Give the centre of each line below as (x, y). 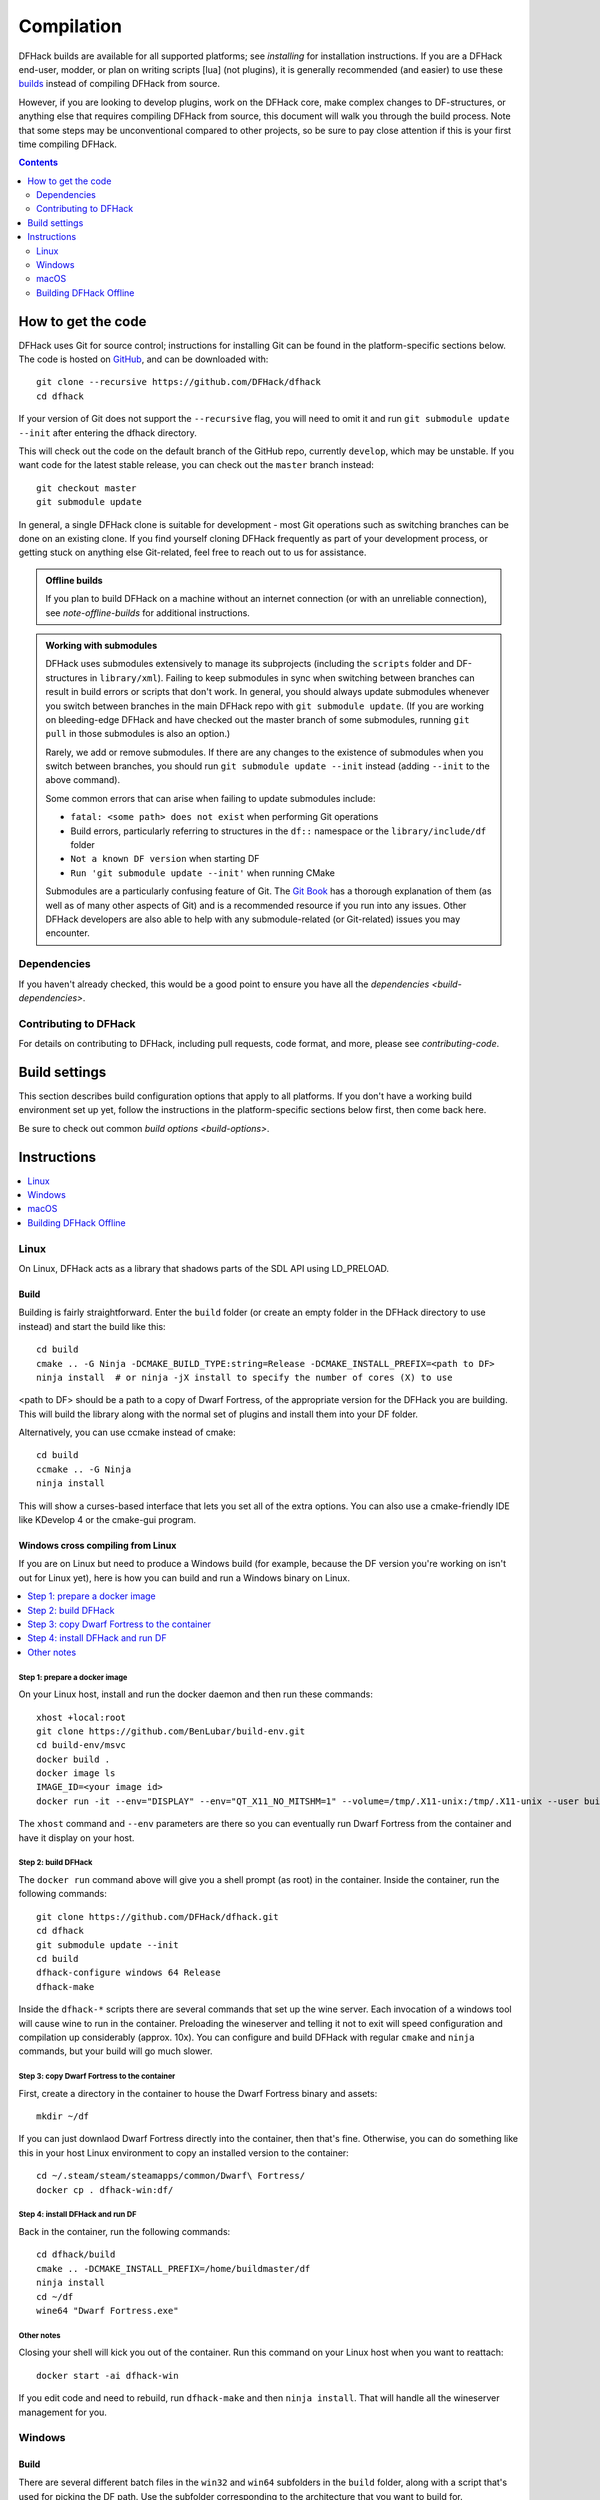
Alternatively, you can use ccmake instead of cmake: (127, 1432)
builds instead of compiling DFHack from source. (119, 84)
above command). (83, 780)
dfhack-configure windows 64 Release (129, 1973)
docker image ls (76, 1773)
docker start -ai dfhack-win (107, 2375)
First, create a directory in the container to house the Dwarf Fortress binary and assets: (198, 2093)
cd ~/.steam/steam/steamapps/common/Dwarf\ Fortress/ (170, 2176)
